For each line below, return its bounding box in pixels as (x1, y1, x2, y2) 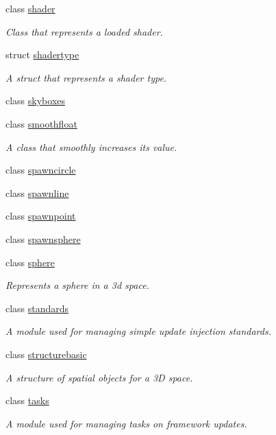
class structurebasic (5, 346, 87, 361)
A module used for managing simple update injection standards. (5, 324, 271, 338)
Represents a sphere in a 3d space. (5, 278, 149, 292)
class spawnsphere (5, 231, 81, 246)
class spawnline (5, 185, 69, 200)
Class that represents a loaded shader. (5, 24, 163, 38)
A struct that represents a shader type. (5, 70, 167, 84)
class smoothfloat (5, 116, 77, 130)
